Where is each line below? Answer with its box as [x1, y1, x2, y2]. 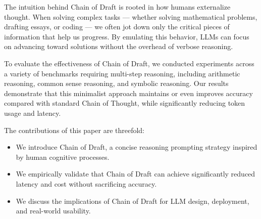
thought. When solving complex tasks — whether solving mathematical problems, [4, 11, 257, 22]
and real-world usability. [16, 205, 91, 216]
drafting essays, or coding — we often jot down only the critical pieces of [4, 21, 230, 32]
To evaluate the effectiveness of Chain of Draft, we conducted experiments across [4, 58, 254, 68]
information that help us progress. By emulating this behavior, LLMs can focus [4, 31, 249, 41]
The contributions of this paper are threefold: [4, 124, 145, 135]
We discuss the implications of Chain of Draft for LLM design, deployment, [16, 195, 249, 206]
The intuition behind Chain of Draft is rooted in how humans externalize [4, 2, 231, 12]
